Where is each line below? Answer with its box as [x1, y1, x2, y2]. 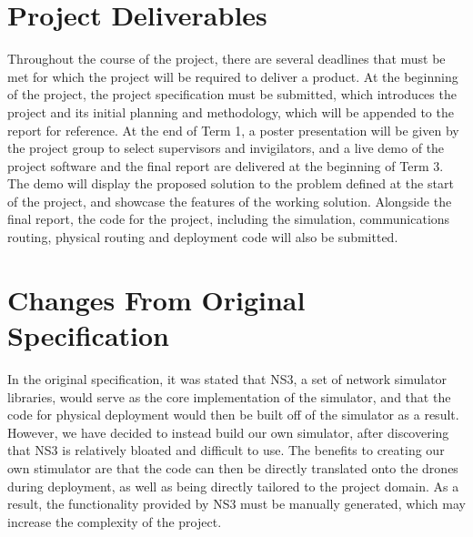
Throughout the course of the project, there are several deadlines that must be [7, 49, 446, 68]
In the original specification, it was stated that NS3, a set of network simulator [7, 369, 448, 388]
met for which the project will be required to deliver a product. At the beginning [7, 66, 458, 86]
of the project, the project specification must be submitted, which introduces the [7, 85, 457, 104]
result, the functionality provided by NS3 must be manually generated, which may [7, 494, 466, 513]
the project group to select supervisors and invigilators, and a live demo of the [7, 138, 445, 157]
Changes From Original [7, 280, 306, 318]
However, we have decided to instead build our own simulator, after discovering [7, 422, 449, 441]
